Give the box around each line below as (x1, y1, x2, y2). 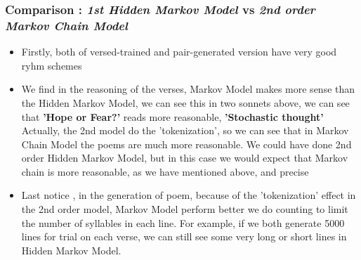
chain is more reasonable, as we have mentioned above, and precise (21, 164, 309, 178)
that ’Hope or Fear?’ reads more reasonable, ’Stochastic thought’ (21, 109, 324, 124)
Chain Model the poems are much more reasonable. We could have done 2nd (21, 136, 352, 151)
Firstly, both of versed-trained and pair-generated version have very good (21, 44, 337, 59)
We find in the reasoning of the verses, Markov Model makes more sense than (21, 82, 355, 96)
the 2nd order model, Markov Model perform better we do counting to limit (21, 202, 348, 216)
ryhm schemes (21, 58, 82, 72)
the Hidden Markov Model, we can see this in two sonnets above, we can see (21, 95, 350, 110)
